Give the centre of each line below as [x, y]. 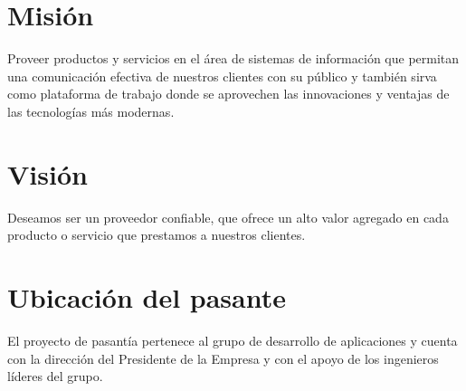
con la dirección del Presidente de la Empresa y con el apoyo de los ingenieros [223, 358]
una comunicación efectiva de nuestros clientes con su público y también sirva [222, 76]
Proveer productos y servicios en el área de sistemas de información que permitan [233, 58]
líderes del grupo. [55, 376]
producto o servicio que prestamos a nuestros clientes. [157, 235]
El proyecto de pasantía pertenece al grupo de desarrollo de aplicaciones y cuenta [233, 340]
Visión [48, 173]
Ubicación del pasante [147, 297]
